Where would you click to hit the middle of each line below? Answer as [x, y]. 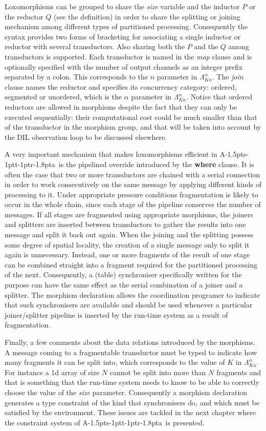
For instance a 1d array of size [52, 372]
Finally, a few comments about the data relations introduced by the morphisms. [130, 342]
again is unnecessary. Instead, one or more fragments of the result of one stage [127, 254]
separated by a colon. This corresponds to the [76, 77]
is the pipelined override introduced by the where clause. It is [156, 164]
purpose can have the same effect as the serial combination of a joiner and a [124, 285]
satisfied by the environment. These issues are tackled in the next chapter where [130, 412]
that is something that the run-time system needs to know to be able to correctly [132, 382]
